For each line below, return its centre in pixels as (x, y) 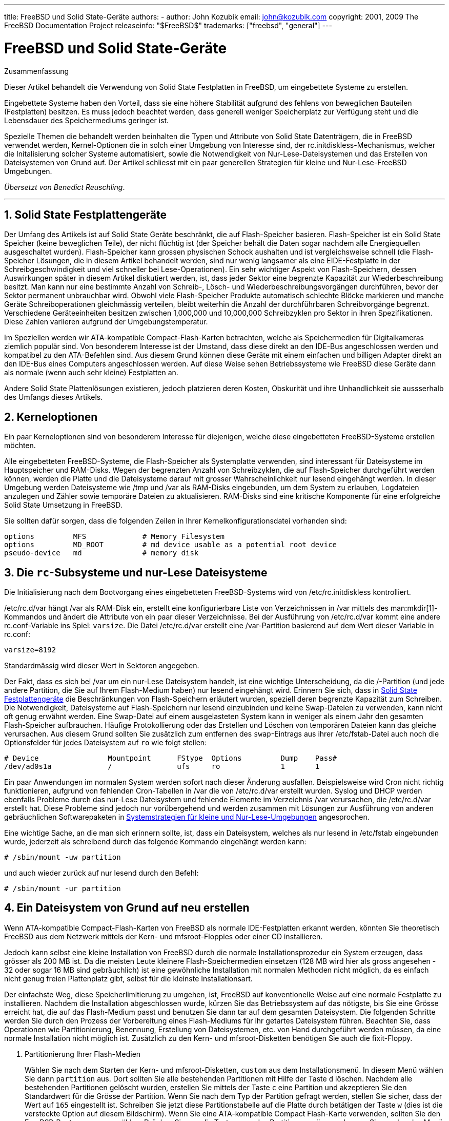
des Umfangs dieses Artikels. (54, 397)
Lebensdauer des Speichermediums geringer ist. (87, 120)
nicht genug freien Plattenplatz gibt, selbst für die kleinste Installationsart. (128, 978)
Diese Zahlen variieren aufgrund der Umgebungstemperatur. (106, 322)
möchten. (20, 446)
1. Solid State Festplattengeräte (85, 215)
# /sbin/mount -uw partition (63, 857)
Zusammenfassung (37, 71)
